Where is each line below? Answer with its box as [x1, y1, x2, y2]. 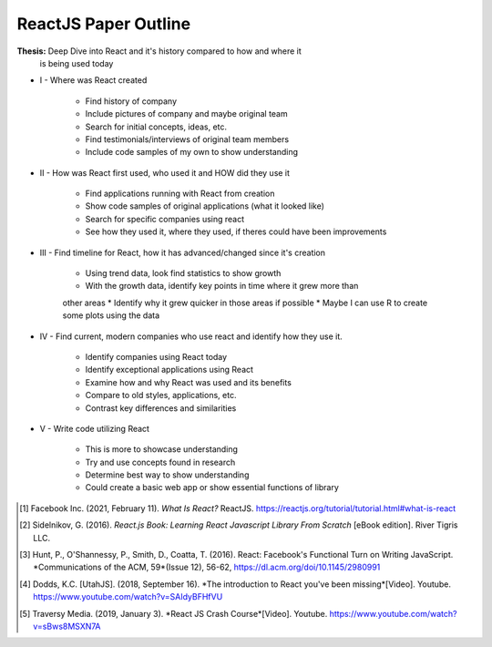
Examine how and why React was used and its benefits [85, 376, 292, 387]
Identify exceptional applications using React [85, 365, 254, 375]
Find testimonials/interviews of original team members [85, 133, 290, 145]
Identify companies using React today [85, 351, 228, 362]
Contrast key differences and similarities [85, 402, 237, 414]
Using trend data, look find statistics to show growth [85, 268, 282, 279]
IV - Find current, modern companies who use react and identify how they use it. [39, 331, 343, 342]
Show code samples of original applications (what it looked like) [85, 200, 325, 211]
